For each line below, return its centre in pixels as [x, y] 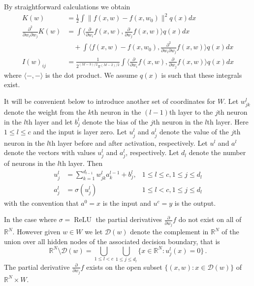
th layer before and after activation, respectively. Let [128, 143]
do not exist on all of [210, 219]
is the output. [195, 203]
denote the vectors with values [50, 152]
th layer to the [191, 112]
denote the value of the [194, 132]
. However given [36, 232]
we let [94, 232]
